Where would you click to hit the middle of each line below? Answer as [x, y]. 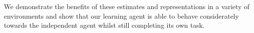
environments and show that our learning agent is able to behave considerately [121, 16]
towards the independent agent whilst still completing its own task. [104, 25]
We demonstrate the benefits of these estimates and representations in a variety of [127, 6]
